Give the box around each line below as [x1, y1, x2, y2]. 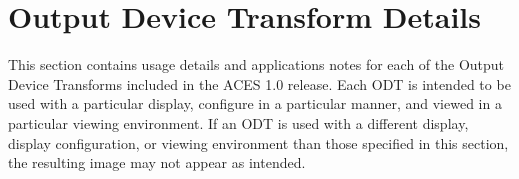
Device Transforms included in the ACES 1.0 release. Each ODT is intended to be [8, 73, 511, 94]
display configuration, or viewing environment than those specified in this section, [8, 132, 509, 153]
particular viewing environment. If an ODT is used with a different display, [8, 112, 469, 133]
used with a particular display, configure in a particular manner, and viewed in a [8, 93, 502, 114]
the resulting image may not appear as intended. [8, 152, 306, 173]
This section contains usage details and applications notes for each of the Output [8, 54, 505, 75]
